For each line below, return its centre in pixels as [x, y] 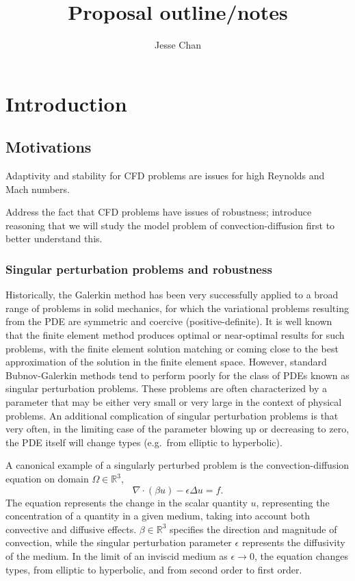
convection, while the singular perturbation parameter [119, 542]
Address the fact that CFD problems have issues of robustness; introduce [159, 212]
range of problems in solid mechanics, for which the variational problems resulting [177, 308]
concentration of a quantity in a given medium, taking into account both [158, 516]
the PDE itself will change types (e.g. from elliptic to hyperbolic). [144, 442]
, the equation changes [301, 555]
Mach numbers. [38, 189]
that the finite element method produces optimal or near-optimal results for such [175, 335]
